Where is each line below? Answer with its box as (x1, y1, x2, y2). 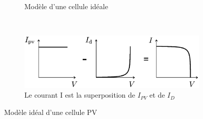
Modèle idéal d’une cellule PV (4, 106, 97, 117)
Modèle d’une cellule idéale (24, 1, 108, 11)
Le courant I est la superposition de (24, 90, 136, 100)
